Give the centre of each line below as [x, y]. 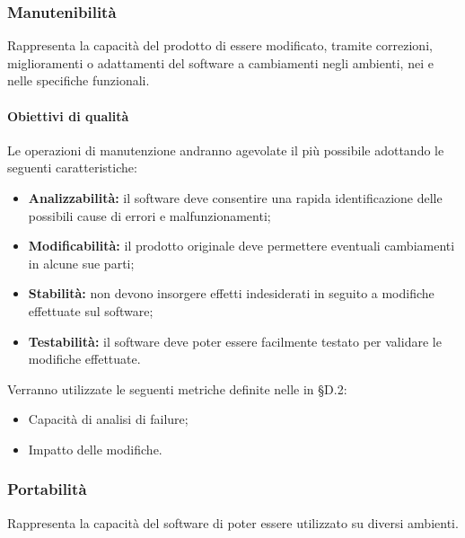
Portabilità [47, 489]
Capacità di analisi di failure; [108, 419]
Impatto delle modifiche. [95, 449]
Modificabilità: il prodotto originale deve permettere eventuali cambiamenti [241, 246]
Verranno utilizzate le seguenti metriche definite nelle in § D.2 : [177, 388]
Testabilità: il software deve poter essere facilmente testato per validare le [235, 341]
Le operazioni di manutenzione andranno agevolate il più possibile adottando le [226, 150]
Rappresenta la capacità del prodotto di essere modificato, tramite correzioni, [220, 45]
